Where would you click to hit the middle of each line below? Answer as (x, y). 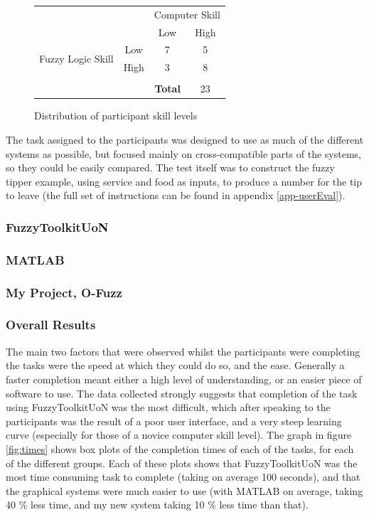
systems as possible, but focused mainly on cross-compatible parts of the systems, (183, 153)
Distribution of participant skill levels (116, 116)
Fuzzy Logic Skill (76, 58)
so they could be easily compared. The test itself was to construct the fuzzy (170, 167)
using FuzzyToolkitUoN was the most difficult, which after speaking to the (168, 407)
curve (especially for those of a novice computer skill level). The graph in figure (179, 435)
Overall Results (51, 325)
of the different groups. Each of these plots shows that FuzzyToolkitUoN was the (182, 463)
